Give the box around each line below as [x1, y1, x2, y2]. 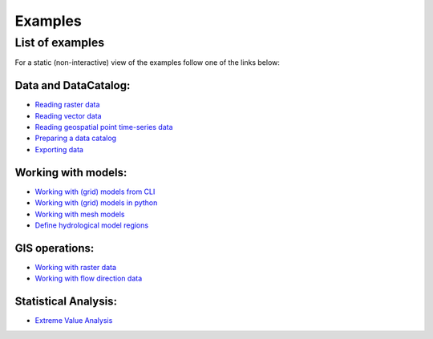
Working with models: [14, 165, 127, 180]
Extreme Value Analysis [34, 316, 113, 325]
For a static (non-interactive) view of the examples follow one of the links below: [14, 58, 281, 67]
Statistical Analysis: [14, 295, 118, 309]
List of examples [14, 35, 105, 50]
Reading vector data [34, 111, 102, 120]
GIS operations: [14, 241, 95, 255]
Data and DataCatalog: [14, 79, 131, 92]
